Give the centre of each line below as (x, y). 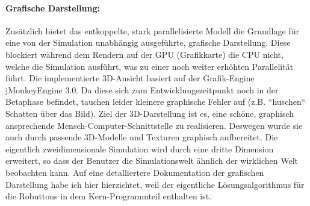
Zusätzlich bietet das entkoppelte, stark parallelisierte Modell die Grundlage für (152, 30)
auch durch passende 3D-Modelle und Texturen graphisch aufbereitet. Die (142, 137)
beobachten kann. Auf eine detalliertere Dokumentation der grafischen (135, 172)
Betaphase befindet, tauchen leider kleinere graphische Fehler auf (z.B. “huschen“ (156, 101)
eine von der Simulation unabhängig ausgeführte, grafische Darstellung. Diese (148, 42)
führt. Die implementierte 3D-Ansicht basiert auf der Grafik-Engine (130, 78)
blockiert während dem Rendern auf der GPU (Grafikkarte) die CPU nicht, (144, 54)
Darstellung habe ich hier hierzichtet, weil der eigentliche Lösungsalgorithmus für (155, 184)
